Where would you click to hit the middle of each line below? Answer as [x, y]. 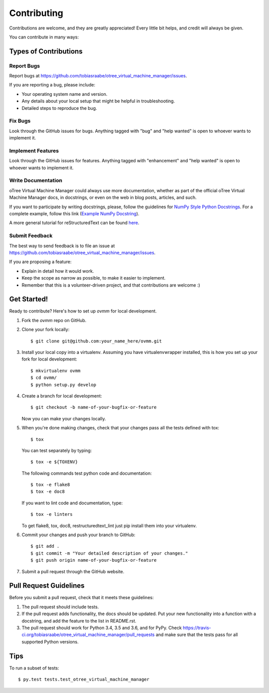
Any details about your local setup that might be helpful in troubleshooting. [98, 101]
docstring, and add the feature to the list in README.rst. [79, 621]
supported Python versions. [50, 642]
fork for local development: [49, 359]
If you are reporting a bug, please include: [52, 85]
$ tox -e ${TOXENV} [54, 462]
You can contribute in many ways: [44, 37]
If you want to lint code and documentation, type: [72, 503]
